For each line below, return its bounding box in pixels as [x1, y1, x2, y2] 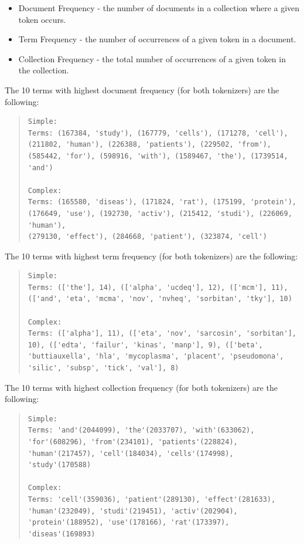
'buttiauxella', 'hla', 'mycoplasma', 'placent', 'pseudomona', [28, 352, 284, 361]
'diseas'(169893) [28, 529, 95, 538]
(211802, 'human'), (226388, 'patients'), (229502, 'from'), [28, 140, 272, 149]
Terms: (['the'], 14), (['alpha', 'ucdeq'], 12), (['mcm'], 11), [28, 283, 288, 292]
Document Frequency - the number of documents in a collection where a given [18, 2, 300, 13]
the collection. [18, 64, 69, 76]
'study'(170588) [28, 461, 91, 469]
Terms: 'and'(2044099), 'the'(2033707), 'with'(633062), [28, 426, 255, 435]
